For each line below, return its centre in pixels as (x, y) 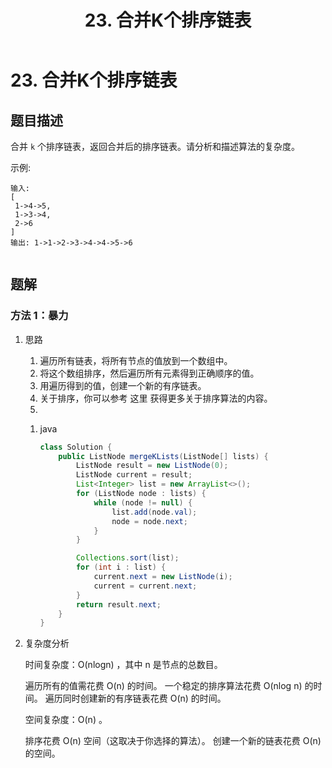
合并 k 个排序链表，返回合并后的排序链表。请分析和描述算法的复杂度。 (155, 146)
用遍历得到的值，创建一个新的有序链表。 (123, 385)
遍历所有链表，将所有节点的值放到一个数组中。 (136, 360)
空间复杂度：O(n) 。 (66, 720)
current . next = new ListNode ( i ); (163, 577)
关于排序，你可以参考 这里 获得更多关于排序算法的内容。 (156, 398)
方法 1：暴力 (39, 316)
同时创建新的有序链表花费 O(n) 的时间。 (144, 698)
